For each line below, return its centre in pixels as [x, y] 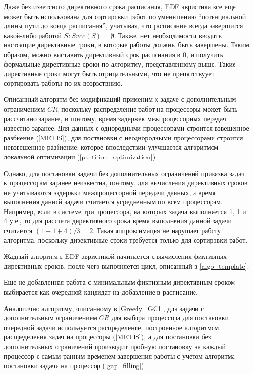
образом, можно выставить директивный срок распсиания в [92, 54]
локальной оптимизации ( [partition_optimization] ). [81, 156]
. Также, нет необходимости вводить [168, 35]
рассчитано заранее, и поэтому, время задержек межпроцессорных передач [115, 118]
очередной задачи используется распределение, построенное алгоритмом [112, 327]
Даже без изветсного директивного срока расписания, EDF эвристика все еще [120, 6]
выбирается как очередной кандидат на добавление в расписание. [101, 292]
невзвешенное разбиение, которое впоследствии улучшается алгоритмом [111, 147]
